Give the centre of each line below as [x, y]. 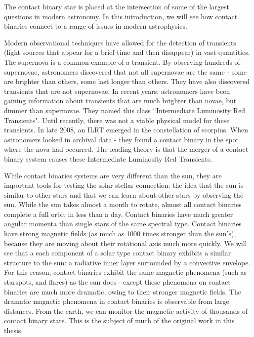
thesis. [14, 330]
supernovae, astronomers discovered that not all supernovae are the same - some [126, 71]
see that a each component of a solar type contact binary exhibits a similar [118, 253]
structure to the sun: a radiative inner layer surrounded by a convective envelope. [127, 262]
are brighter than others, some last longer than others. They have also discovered [127, 81]
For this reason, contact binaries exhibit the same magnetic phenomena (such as [126, 272]
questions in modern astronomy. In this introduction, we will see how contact [121, 16]
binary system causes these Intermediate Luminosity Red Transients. [108, 158]
